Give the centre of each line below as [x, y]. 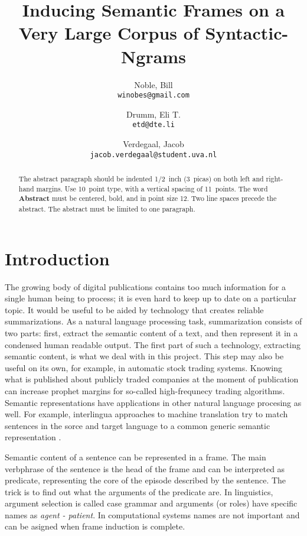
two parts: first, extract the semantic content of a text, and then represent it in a [151, 332]
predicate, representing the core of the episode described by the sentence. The [146, 480]
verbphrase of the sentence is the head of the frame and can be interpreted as [145, 468]
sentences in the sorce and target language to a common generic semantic [138, 425]
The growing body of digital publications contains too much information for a [145, 286]
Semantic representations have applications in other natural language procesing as [153, 402]
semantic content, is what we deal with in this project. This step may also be [144, 356]
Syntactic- [247, 33]
